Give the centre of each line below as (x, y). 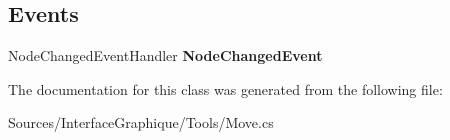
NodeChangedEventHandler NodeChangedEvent (165, 55)
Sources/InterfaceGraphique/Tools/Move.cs (141, 122)
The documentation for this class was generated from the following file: (225, 88)
